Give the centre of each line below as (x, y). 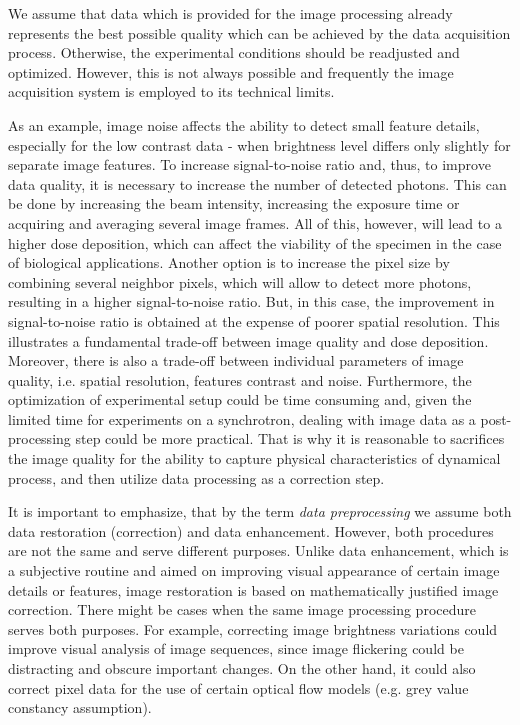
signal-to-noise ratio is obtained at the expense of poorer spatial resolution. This (254, 320)
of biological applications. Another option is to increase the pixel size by (229, 262)
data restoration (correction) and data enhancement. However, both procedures (251, 530)
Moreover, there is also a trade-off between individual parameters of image (236, 360)
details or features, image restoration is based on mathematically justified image (253, 589)
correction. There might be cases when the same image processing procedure (242, 609)
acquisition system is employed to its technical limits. (171, 91)
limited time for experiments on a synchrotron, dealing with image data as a (242, 418)
